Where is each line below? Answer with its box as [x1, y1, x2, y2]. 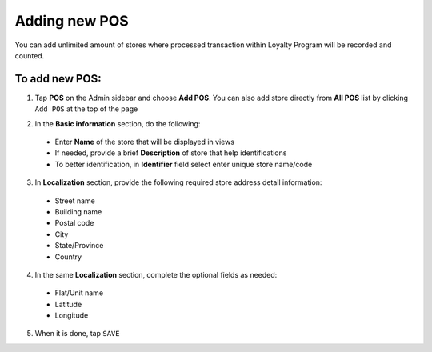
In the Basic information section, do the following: [34, 118, 201, 128]
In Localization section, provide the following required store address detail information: [34, 178, 322, 187]
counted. [14, 50, 45, 60]
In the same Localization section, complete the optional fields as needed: [34, 270, 278, 279]
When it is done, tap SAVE [34, 329, 120, 338]
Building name [54, 206, 102, 216]
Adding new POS [14, 12, 130, 30]
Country [54, 252, 82, 262]
